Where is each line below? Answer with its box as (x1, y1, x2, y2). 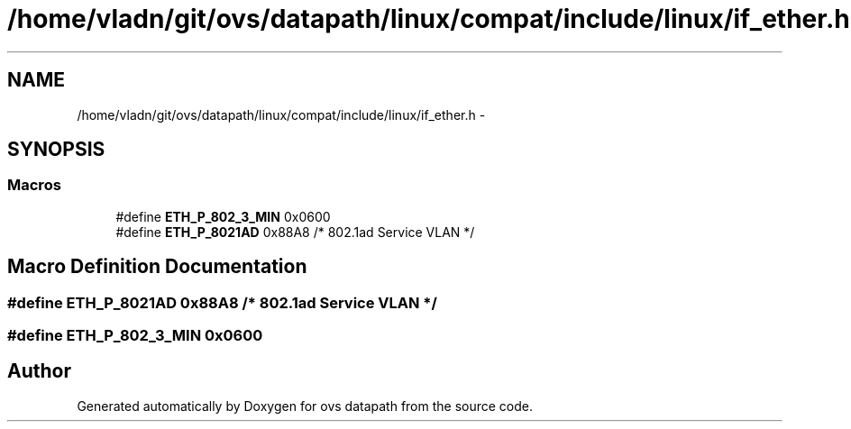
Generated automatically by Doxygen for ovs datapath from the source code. (77, 397, 534, 414)
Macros (7, 176, 61, 195)
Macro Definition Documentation (7, 255, 307, 278)
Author (7, 360, 71, 383)
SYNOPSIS (7, 138, 105, 161)
